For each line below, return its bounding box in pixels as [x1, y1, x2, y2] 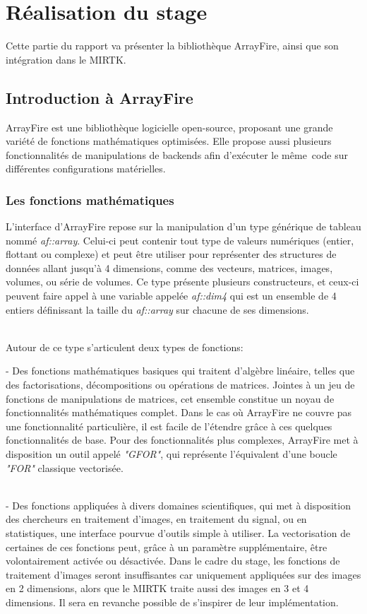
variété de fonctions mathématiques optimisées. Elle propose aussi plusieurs [6, 134, 332, 148]
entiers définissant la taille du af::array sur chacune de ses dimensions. [6, 302, 309, 317]
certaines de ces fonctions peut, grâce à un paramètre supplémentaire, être [6, 539, 327, 554]
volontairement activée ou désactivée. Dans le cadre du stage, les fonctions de [6, 553, 340, 568]
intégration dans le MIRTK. [6, 52, 126, 66]
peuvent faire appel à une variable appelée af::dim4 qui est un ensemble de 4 [6, 288, 337, 303]
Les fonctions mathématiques [6, 191, 174, 208]
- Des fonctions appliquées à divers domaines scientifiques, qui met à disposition [6, 497, 351, 512]
